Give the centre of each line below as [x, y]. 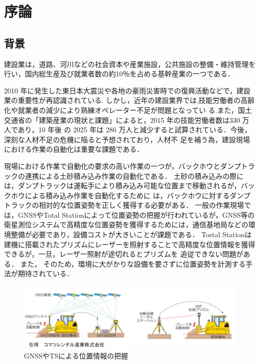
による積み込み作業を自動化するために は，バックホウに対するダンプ [137, 195]
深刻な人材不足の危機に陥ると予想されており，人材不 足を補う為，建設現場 [127, 139]
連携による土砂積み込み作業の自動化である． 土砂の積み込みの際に [134, 176]
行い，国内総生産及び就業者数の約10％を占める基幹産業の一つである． [119, 74]
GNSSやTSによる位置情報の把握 [76, 355]
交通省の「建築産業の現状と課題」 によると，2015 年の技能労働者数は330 [122, 120]
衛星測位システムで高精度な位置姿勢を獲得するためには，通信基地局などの [126, 224]
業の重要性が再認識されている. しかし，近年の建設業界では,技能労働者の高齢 [129, 100]
